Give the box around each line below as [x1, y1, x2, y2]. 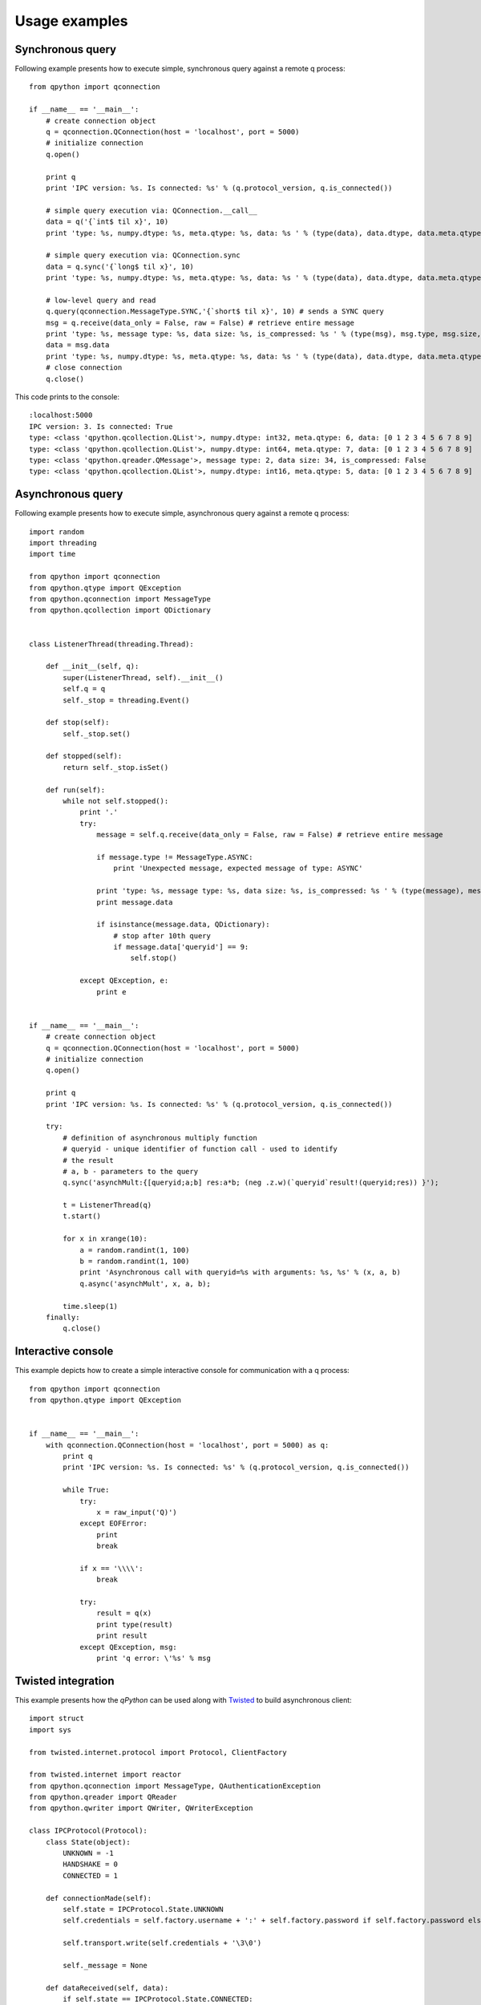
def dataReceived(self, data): [45, 1983, 169, 1992]
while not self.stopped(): [63, 796, 169, 806]
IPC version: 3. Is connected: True [29, 422, 173, 431]
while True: [63, 1485, 110, 1495]
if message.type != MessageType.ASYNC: [96, 853, 253, 861]
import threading [29, 538, 97, 548]
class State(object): [45, 1837, 131, 1846]
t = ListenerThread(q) [63, 1201, 152, 1210]
